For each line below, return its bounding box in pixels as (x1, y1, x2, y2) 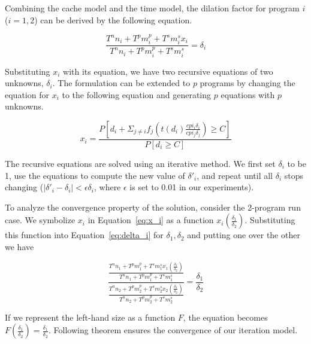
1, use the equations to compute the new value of (5, 169, 185, 181)
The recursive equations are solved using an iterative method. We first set (5, 157, 276, 169)
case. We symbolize (5, 214, 76, 226)
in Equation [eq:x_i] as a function (87, 214, 214, 226)
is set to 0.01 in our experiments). (129, 181, 254, 193)
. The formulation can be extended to (52, 77, 191, 89)
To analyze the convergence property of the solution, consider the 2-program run (5, 200, 301, 213)
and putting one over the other (187, 229, 300, 241)
